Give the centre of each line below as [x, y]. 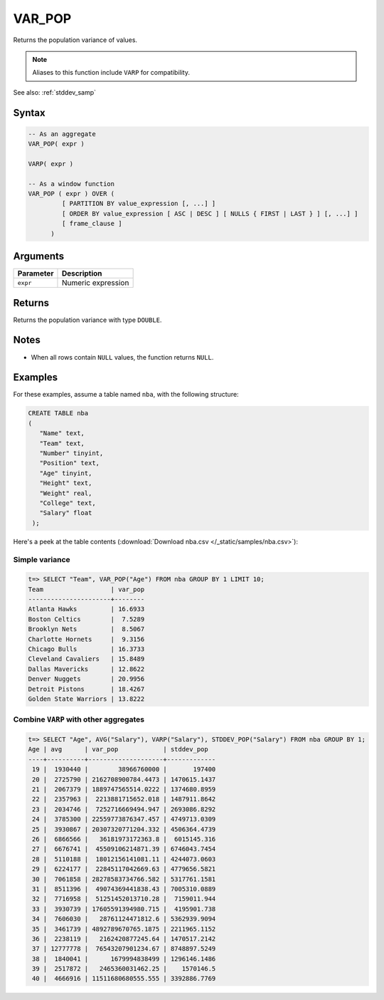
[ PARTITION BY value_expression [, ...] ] [139, 204]
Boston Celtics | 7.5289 [86, 619]
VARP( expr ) [51, 163]
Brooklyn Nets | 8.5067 [86, 629]
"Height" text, [66, 483]
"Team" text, [62, 443]
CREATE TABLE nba [58, 413]
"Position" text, [69, 463]
